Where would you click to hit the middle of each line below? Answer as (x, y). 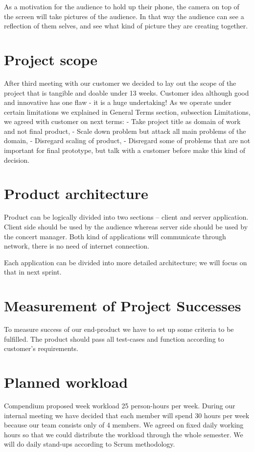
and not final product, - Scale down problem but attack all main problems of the (125, 131)
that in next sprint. (33, 272)
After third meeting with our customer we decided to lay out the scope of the (120, 83)
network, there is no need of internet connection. (77, 246)
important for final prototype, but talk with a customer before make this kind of (125, 150)
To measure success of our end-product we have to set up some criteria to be (119, 329)
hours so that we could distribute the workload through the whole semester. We (124, 434)
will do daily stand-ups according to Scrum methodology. (90, 444)
